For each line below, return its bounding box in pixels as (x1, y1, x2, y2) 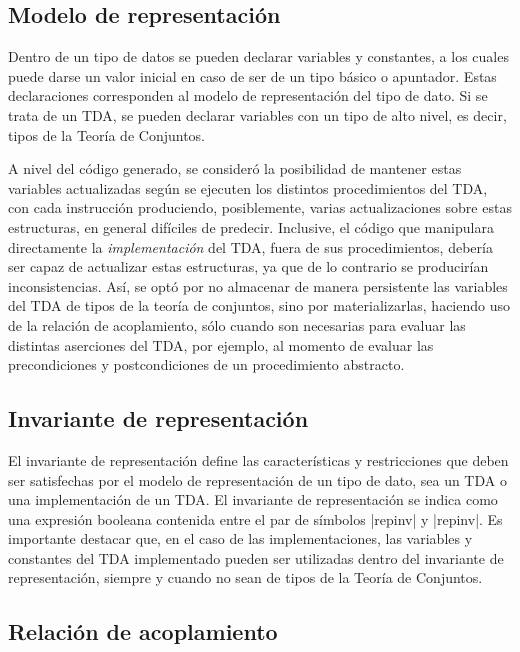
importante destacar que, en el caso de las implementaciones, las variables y (8, 528, 473, 549)
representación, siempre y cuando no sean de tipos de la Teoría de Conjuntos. (8, 567, 483, 588)
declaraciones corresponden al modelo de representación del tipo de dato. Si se (8, 85, 488, 106)
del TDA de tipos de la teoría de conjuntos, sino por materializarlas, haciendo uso (8, 295, 511, 316)
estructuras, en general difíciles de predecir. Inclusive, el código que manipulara (8, 216, 494, 237)
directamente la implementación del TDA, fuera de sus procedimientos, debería (8, 236, 493, 257)
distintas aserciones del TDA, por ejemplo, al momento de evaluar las (8, 334, 434, 355)
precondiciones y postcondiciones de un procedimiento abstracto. (8, 354, 405, 375)
